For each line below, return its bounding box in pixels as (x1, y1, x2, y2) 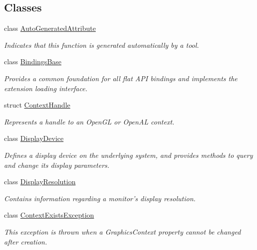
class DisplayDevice (4, 133, 64, 143)
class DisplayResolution (4, 176, 76, 187)
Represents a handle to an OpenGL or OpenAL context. (4, 116, 175, 126)
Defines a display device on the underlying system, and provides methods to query (4, 149, 253, 160)
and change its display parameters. (4, 159, 110, 170)
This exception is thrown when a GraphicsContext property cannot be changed (4, 226, 241, 237)
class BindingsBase (4, 56, 62, 67)
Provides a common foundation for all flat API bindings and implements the (4, 73, 238, 83)
